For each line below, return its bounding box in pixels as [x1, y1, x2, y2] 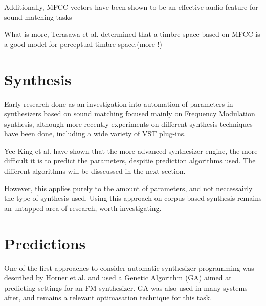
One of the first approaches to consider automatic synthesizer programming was [4, 262, 254, 273]
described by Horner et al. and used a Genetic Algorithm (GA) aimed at [4, 272, 232, 283]
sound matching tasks [4, 11, 72, 22]
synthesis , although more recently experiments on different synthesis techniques [4, 118, 253, 129]
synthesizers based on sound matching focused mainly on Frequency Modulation [4, 108, 255, 119]
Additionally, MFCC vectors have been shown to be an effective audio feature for [4, 2, 258, 12]
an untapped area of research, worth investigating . [4, 202, 162, 213]
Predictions [4, 232, 86, 253]
